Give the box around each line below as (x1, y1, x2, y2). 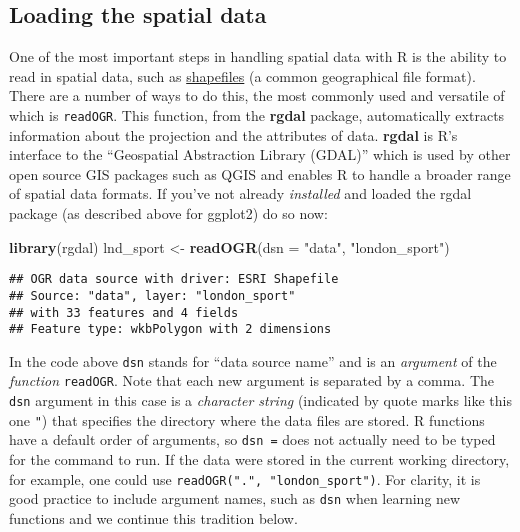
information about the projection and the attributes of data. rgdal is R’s (9, 124, 458, 145)
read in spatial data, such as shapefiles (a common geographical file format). (9, 65, 476, 86)
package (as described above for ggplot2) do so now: (9, 203, 328, 224)
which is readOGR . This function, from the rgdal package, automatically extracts (9, 104, 505, 125)
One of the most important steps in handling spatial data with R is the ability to (9, 46, 507, 67)
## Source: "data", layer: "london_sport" (9, 288, 296, 303)
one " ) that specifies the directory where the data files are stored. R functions (9, 409, 485, 430)
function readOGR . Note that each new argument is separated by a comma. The (9, 370, 495, 391)
